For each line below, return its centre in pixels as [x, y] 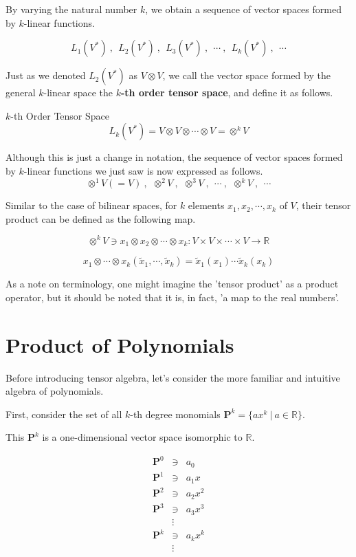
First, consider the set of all [64, 414]
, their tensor [323, 205]
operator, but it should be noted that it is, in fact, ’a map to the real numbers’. [173, 297]
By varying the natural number [71, 9]
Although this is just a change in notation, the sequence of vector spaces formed [174, 157]
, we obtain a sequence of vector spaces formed [243, 9]
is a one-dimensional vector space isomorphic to [142, 437]
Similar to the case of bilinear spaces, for [91, 205]
